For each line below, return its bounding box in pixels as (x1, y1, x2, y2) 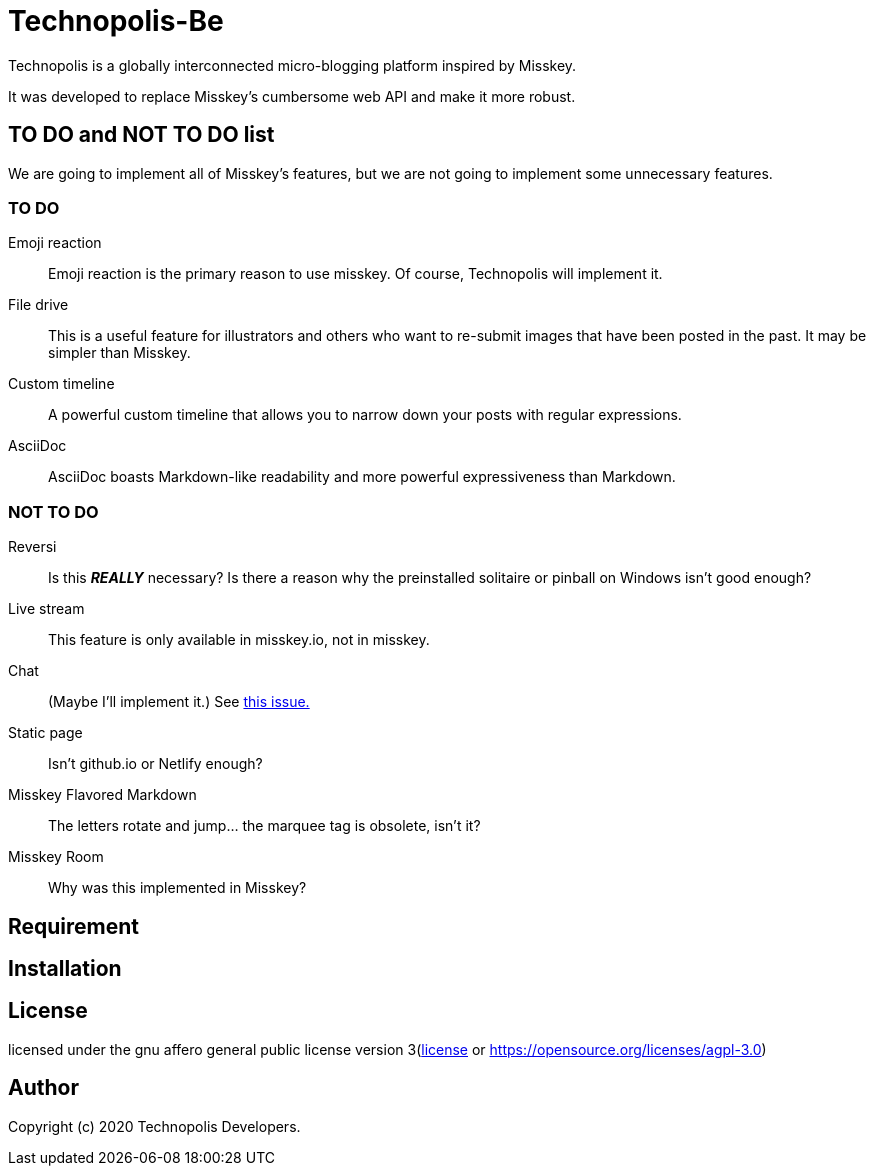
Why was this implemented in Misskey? (48, 879, 307, 897)
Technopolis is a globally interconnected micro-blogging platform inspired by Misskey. (8, 56, 577, 74)
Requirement (8, 913, 140, 939)
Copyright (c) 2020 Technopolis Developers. (8, 1117, 301, 1135)
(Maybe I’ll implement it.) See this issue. (48, 693, 310, 711)
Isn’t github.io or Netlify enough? (48, 755, 263, 773)
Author (8, 1075, 79, 1101)
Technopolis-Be (8, 4, 224, 38)
